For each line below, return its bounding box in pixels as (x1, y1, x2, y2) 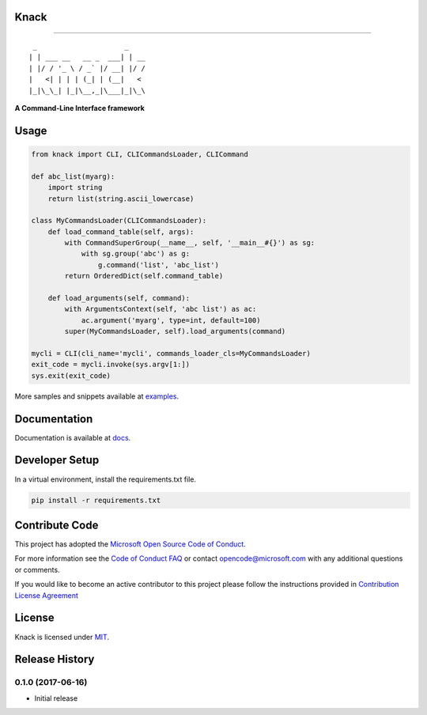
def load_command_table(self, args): (47, 227, 195, 236)
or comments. (14, 565, 60, 574)
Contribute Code (14, 518, 99, 532)
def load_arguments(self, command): (47, 293, 190, 303)
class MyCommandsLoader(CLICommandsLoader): (31, 216, 207, 225)
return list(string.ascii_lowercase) (47, 194, 195, 203)
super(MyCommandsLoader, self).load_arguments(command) (64, 327, 286, 336)
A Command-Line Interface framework (14, 103, 145, 112)
